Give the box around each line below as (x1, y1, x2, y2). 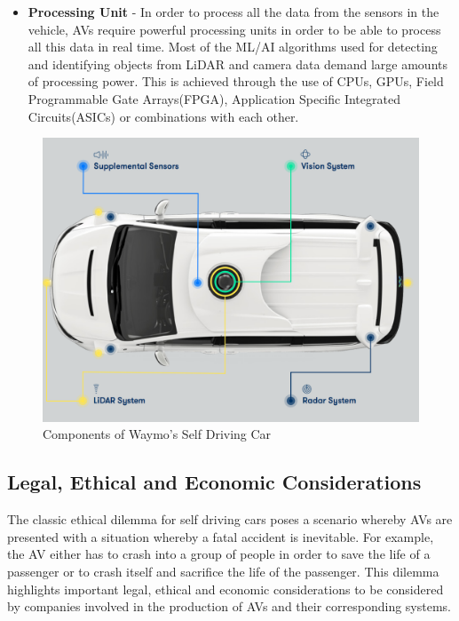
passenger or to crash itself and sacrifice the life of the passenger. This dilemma (7, 561, 439, 580)
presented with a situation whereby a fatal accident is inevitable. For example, (7, 527, 434, 545)
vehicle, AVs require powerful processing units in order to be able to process (28, 20, 441, 38)
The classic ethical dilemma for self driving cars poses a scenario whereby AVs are (7, 510, 453, 529)
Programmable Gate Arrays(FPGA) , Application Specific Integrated (28, 89, 400, 107)
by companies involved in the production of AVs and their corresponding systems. (7, 597, 451, 616)
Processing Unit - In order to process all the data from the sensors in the (28, 3, 439, 20)
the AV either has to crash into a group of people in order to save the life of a (7, 545, 431, 563)
